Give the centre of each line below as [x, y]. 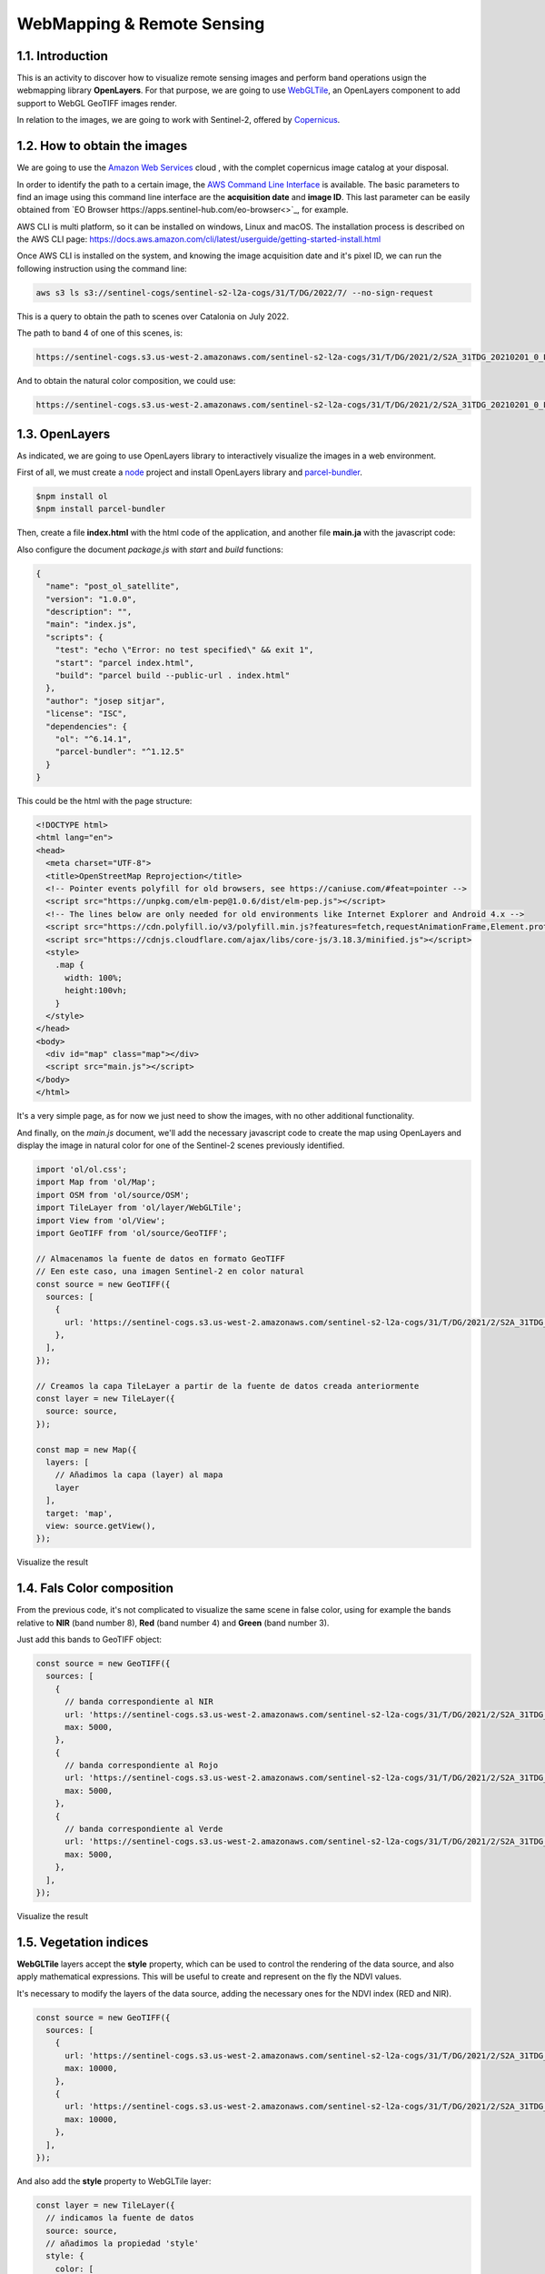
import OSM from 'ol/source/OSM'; [113, 1195]
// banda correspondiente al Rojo [141, 1766]
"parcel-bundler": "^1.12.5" [120, 752]
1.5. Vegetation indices [83, 1942]
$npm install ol [72, 497]
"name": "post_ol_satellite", [113, 586]
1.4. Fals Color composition [95, 1589]
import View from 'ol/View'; [101, 1220]
